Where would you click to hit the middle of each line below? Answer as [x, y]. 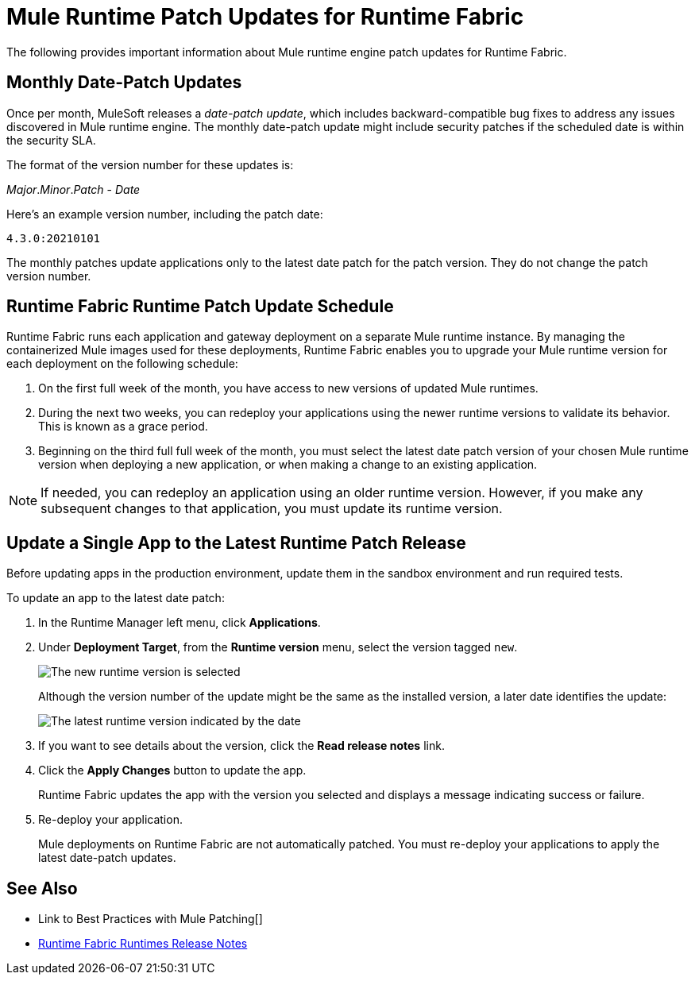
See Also [42, 888]
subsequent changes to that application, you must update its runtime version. [272, 509]
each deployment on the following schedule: [122, 364]
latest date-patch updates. [107, 858]
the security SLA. [51, 140]
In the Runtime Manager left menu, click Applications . [180, 623]
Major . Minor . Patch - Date [73, 189]
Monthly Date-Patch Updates [124, 83]
